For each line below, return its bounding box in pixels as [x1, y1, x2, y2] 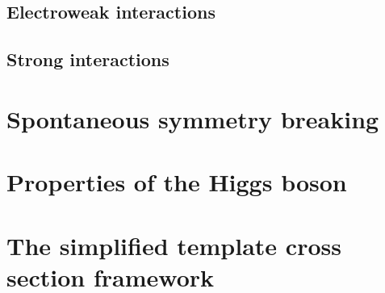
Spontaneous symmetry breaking [6, 102, 379, 135]
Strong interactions [6, 47, 169, 72]
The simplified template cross [6, 228, 341, 262]
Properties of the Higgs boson [6, 165, 347, 199]
